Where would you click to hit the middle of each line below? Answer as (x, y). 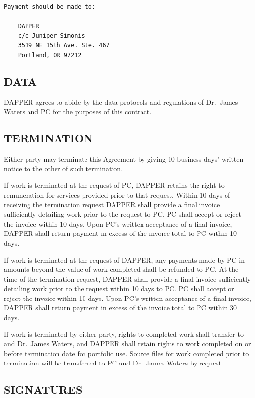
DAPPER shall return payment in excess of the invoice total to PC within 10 (120, 233)
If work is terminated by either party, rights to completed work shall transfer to (124, 334)
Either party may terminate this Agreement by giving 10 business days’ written (124, 159)
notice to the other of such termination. (64, 168)
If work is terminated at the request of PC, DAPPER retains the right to (114, 185)
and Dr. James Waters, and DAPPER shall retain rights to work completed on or (127, 344)
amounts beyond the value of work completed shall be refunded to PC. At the (121, 269)
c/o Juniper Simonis (51, 36)
